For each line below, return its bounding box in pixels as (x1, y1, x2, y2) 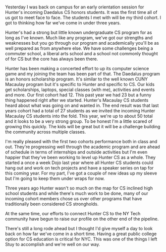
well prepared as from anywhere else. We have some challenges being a (5, 45, 154, 51)
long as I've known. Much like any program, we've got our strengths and (5, 35, 153, 41)
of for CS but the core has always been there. (5, 56, 98, 62)
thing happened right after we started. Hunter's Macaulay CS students (5, 97, 149, 103)
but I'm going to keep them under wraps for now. (5, 175, 105, 181)
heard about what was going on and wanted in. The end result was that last (5, 102, 159, 108)
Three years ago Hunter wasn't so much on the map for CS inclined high (5, 185, 153, 191)
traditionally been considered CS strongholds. (5, 201, 99, 207)
